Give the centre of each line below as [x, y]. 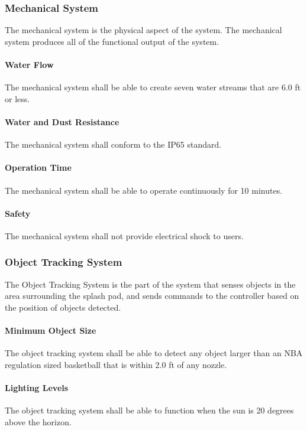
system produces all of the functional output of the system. [112, 41]
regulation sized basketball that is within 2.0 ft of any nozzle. [116, 364]
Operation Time [38, 167]
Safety [18, 213]
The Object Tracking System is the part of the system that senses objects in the [150, 284]
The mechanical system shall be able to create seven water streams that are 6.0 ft [153, 87]
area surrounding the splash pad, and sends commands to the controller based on [152, 296]
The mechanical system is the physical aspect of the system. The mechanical [143, 30]
